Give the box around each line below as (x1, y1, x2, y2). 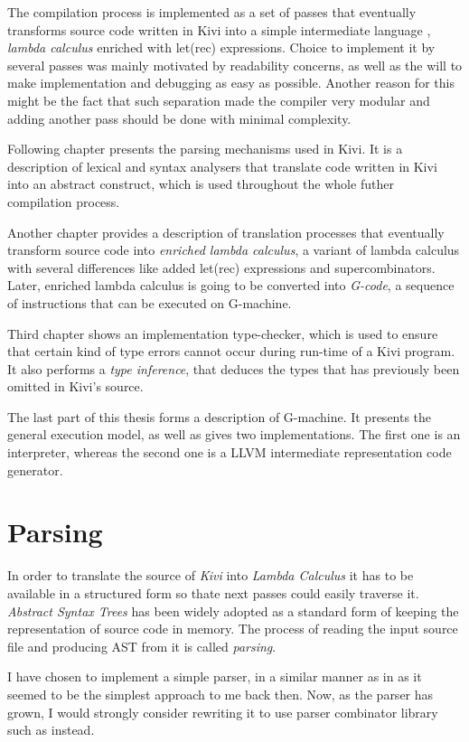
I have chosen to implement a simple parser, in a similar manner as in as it (7, 667, 422, 686)
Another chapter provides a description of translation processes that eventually (7, 222, 445, 241)
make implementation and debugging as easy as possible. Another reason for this (7, 73, 455, 92)
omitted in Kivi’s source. (7, 377, 144, 396)
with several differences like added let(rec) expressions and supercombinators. (7, 258, 436, 277)
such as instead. (7, 720, 95, 739)
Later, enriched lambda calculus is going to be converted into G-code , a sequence (7, 276, 455, 295)
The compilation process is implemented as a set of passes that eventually (7, 3, 417, 21)
